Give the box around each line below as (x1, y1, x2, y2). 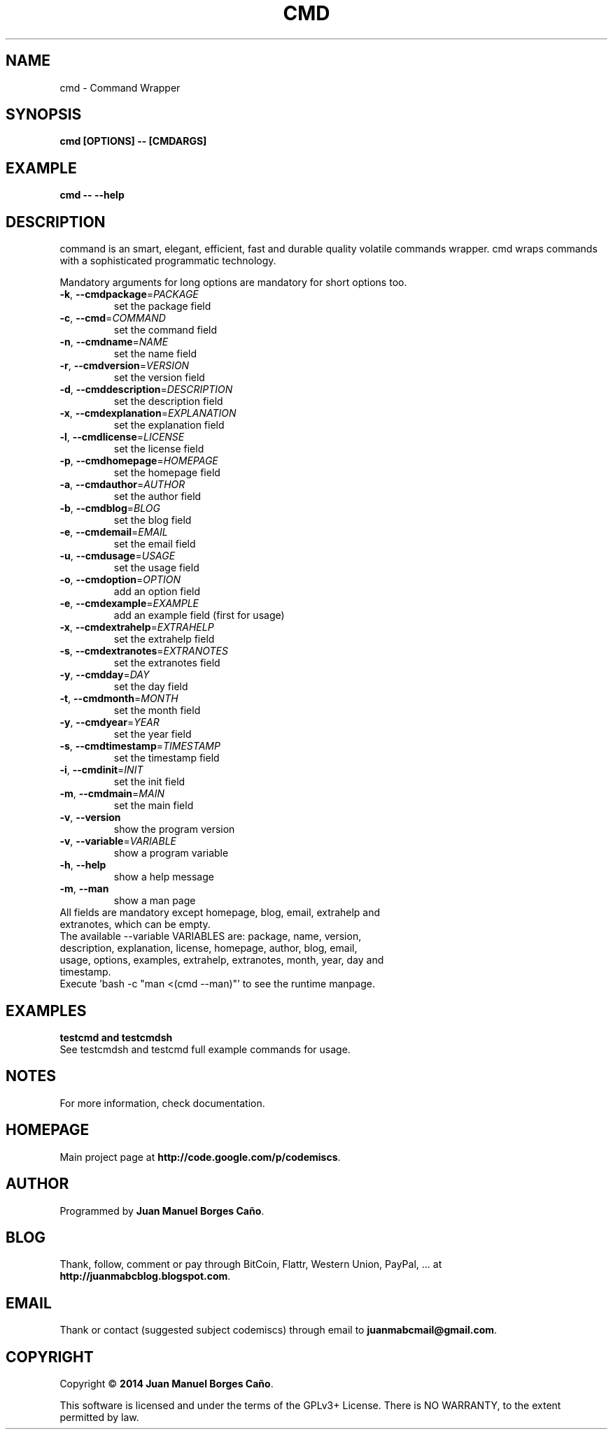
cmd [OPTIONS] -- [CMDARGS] (59, 135, 207, 148)
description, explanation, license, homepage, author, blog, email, (59, 942, 358, 955)
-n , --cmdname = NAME (59, 336, 169, 348)
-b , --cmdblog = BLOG (59, 502, 160, 515)
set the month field (113, 704, 201, 717)
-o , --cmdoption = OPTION (59, 573, 181, 586)
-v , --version (59, 811, 121, 824)
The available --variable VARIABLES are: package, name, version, (59, 930, 362, 943)
